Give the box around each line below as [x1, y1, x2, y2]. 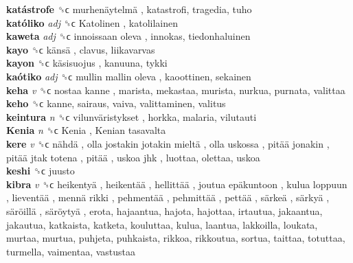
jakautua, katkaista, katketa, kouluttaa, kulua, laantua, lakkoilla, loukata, [6, 217, 318, 231]
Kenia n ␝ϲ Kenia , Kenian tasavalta [6, 123, 166, 137]
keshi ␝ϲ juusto [6, 163, 75, 178]
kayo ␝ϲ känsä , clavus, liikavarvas [6, 42, 155, 56]
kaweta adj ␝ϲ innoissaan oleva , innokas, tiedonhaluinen [6, 29, 251, 43]
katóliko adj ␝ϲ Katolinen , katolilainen [6, 15, 179, 30]
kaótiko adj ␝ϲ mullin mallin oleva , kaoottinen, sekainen [6, 69, 251, 83]
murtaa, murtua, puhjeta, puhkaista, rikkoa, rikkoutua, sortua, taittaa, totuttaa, [6, 231, 345, 245]
